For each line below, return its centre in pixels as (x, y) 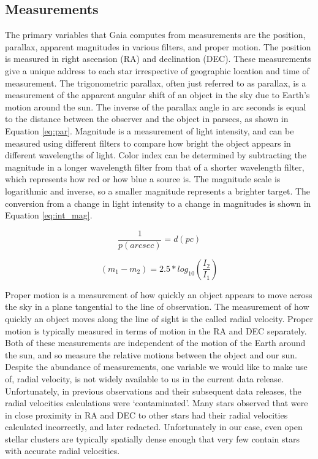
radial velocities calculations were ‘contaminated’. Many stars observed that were (157, 403)
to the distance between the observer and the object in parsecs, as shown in (147, 119)
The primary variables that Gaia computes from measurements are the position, (155, 35)
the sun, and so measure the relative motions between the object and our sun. (151, 354)
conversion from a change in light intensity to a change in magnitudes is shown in (158, 203)
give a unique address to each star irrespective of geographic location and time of (157, 70)
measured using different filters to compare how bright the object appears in (148, 143)
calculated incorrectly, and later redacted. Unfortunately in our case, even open (154, 427)
